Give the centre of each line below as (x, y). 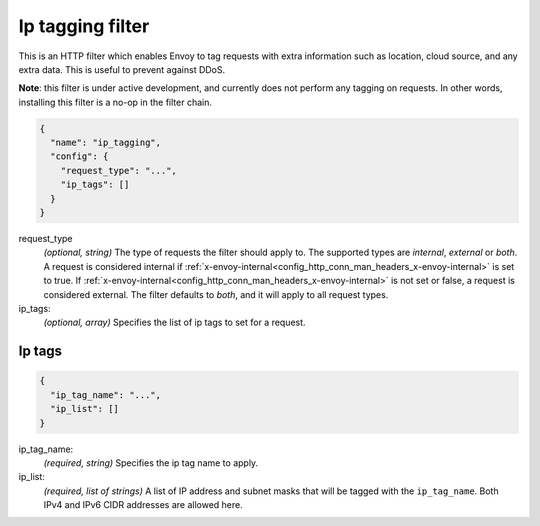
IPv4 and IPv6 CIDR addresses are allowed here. (143, 505)
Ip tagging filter (84, 26)
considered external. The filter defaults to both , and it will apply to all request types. (216, 294)
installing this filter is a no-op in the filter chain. (115, 102)
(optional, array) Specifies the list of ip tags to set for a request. (174, 322)
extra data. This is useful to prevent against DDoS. (122, 69)
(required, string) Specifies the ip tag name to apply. (151, 462)
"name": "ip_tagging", (106, 143)
